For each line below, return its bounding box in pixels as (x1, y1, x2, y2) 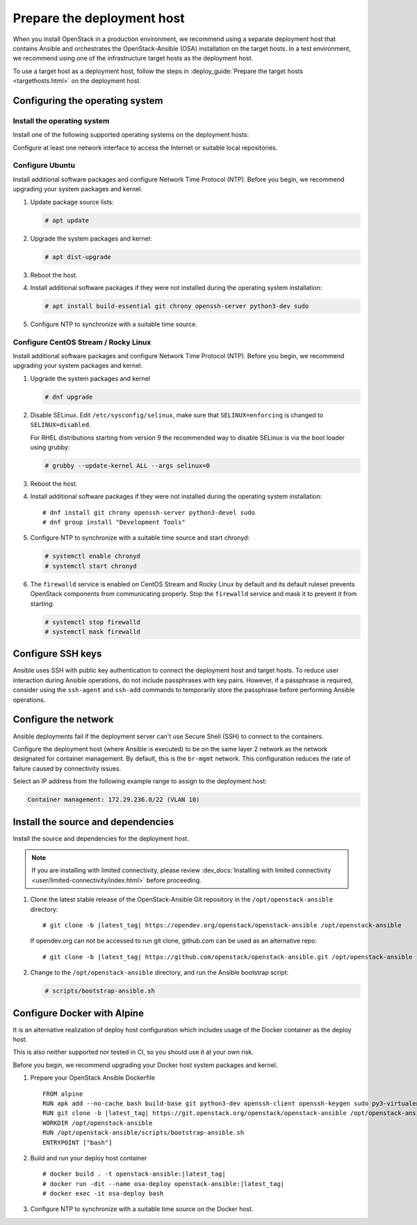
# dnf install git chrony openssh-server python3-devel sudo (42, 509, 255, 516)
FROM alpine (42, 1089, 83, 1098)
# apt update (44, 216, 90, 224)
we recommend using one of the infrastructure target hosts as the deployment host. (13, 54, 254, 63)
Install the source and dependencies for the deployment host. (13, 834, 189, 842)
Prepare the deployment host (13, 10, 185, 26)
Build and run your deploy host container (30, 1153, 147, 1162)
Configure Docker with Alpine (13, 1007, 144, 1019)
